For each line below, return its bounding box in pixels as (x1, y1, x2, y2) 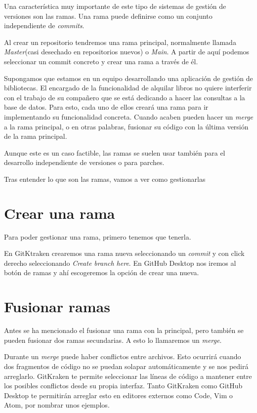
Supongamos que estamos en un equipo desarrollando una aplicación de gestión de (4, 73, 253, 83)
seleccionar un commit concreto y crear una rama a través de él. (4, 56, 198, 66)
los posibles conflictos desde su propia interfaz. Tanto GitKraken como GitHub (4, 380, 243, 391)
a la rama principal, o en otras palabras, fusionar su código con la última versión (4, 121, 249, 131)
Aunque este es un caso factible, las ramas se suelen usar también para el (4, 147, 225, 158)
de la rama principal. (4, 131, 67, 141)
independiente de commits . (4, 20, 85, 31)
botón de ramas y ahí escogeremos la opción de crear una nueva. (4, 267, 199, 278)
